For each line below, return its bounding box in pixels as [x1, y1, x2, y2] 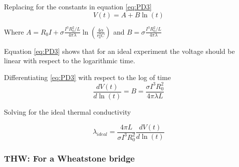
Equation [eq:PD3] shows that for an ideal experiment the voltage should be [4, 45, 235, 56]
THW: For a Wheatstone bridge [4, 152, 135, 165]
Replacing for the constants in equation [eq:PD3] [4, 1, 152, 11]
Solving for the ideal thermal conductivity [4, 106, 131, 117]
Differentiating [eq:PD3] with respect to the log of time [4, 72, 171, 82]
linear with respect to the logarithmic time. [4, 55, 136, 66]
